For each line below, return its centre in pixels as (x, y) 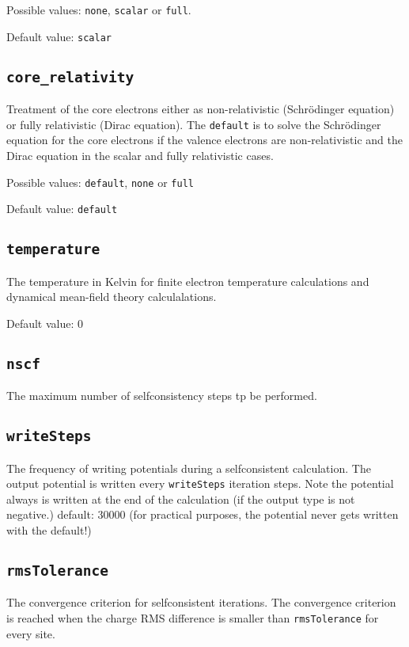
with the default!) (49, 530)
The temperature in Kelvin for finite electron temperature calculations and (188, 281)
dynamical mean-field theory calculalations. (112, 297)
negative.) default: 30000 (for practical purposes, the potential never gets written (203, 514)
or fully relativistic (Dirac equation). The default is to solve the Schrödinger (194, 124)
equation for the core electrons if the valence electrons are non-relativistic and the (204, 140)
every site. (31, 633)
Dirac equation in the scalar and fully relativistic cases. (140, 155)
